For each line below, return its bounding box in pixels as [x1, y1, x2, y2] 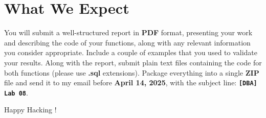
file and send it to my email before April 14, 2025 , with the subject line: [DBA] [4, 77, 257, 88]
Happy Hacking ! [4, 104, 57, 115]
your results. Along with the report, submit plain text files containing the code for [4, 57, 262, 67]
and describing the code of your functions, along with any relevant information [4, 37, 251, 48]
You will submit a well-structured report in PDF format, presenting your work [4, 27, 253, 38]
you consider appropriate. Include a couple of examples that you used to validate [4, 47, 258, 58]
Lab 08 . [4, 87, 28, 98]
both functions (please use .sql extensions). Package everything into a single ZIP [4, 67, 259, 78]
